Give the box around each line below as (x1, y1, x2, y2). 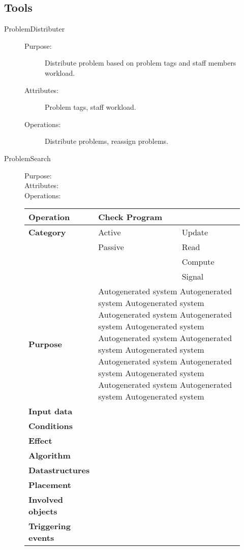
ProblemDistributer (4, 23, 65, 34)
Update (181, 226, 208, 238)
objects (28, 505, 57, 517)
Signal (181, 270, 204, 283)
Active (98, 226, 121, 238)
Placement (28, 479, 71, 491)
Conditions (28, 420, 73, 432)
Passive (98, 241, 124, 253)
